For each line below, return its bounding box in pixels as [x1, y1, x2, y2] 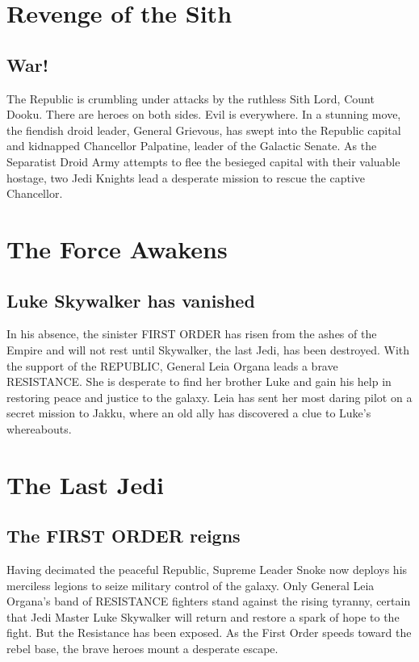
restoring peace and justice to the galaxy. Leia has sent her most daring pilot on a [6, 388, 413, 405]
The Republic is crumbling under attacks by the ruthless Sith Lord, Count [6, 90, 375, 107]
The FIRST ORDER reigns [6, 523, 241, 548]
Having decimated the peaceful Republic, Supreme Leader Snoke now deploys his [6, 561, 408, 578]
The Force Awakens [6, 232, 228, 265]
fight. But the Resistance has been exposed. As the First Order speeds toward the [6, 624, 412, 641]
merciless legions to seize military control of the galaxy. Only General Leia [6, 576, 375, 593]
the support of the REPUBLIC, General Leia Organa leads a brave [6, 357, 338, 374]
